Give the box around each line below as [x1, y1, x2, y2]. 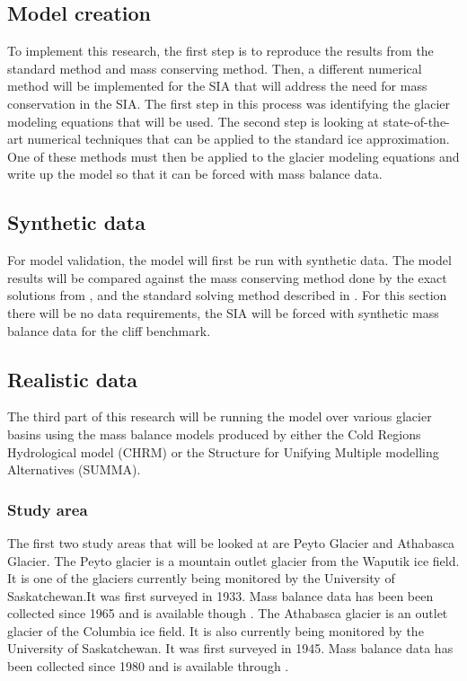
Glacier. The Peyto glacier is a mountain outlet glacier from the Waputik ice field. [7, 551, 460, 570]
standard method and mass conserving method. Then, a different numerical [7, 58, 422, 77]
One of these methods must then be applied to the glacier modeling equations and [7, 146, 460, 165]
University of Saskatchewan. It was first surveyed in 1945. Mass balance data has [7, 639, 454, 658]
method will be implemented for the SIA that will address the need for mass [7, 76, 427, 95]
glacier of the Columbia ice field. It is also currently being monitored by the [7, 621, 424, 640]
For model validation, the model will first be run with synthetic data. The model [7, 251, 452, 270]
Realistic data [7, 365, 138, 393]
